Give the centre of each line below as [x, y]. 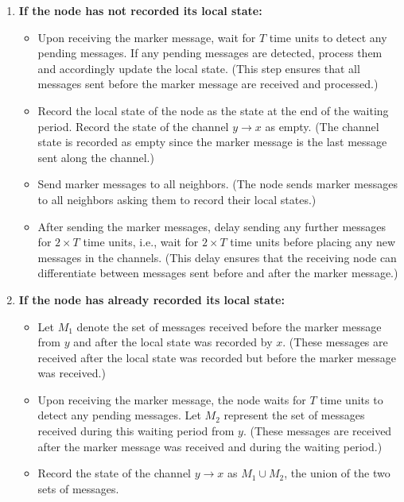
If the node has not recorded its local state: [140, 10]
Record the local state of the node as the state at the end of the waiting [213, 110]
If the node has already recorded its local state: [151, 299]
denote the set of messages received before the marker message [229, 326]
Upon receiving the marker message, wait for [147, 37]
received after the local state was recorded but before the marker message [217, 357]
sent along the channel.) [96, 157]
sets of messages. [78, 488]
